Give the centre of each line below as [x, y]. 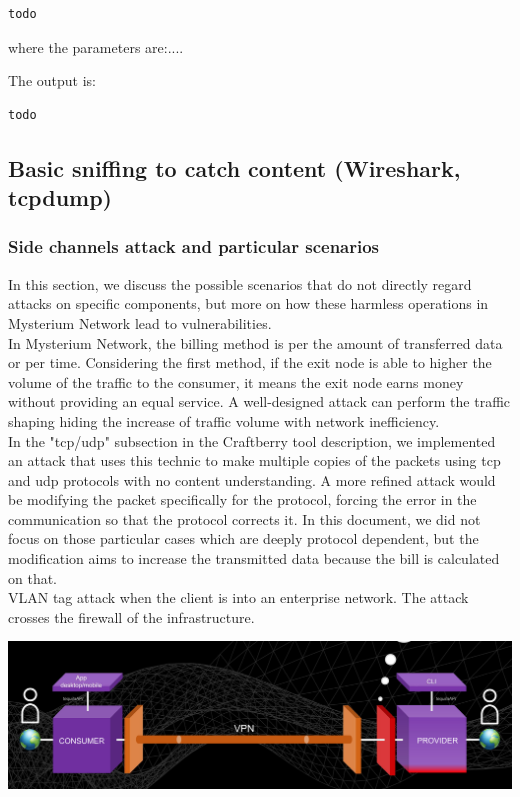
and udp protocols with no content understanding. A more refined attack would [252, 479]
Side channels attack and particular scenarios [194, 246]
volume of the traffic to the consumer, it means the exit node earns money [236, 381]
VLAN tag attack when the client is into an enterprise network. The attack [238, 597]
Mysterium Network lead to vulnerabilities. [140, 322]
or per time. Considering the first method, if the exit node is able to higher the [250, 362]
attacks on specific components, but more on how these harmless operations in [248, 303]
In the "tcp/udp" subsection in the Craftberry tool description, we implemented [252, 440]
